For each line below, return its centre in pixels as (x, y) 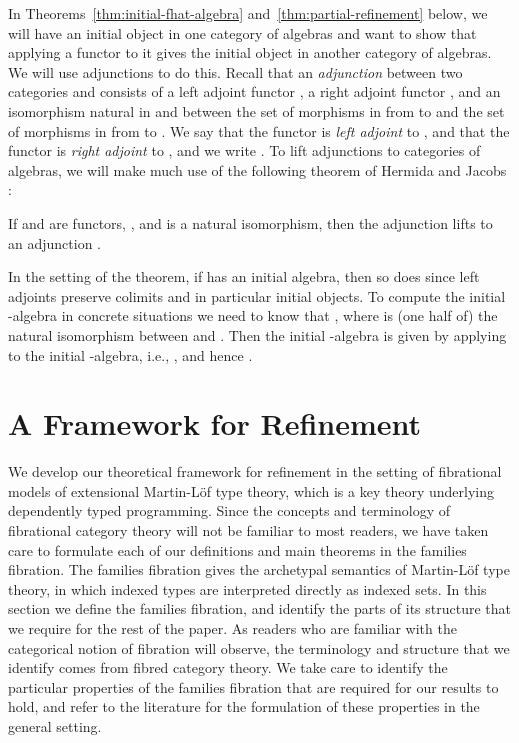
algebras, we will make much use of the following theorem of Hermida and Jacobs (257, 169)
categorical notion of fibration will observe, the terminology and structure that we (259, 647)
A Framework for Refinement (215, 423)
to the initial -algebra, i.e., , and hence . (130, 354)
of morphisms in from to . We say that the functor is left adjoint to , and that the (259, 130)
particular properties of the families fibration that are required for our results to (253, 686)
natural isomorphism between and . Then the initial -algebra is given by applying (257, 334)
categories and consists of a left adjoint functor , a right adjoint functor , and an (254, 91)
